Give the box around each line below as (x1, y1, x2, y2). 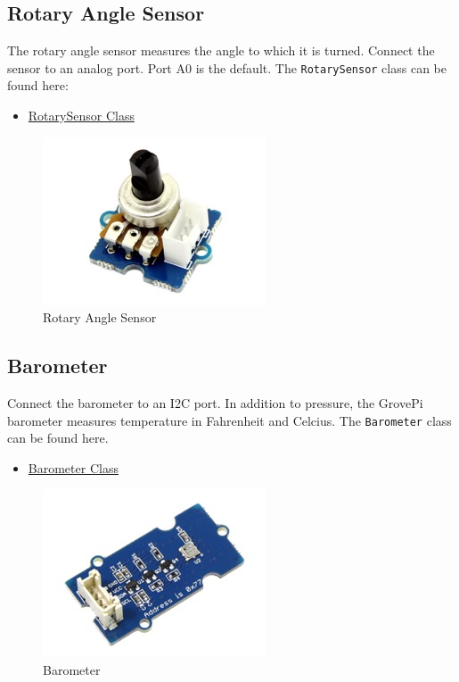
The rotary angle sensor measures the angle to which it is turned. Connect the (7, 41, 435, 60)
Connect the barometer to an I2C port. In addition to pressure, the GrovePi (7, 394, 423, 412)
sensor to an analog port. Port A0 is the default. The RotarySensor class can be (7, 58, 447, 77)
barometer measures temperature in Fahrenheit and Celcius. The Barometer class (7, 411, 452, 429)
